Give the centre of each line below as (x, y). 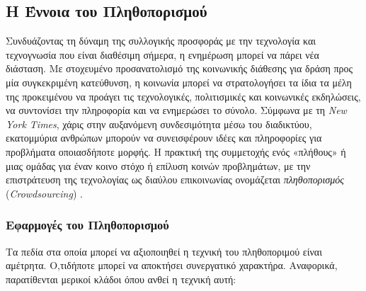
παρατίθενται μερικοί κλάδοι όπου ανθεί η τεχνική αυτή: (121, 279)
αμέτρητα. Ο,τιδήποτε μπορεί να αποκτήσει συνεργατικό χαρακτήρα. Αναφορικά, (172, 265)
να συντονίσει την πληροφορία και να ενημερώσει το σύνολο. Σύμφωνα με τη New (176, 110)
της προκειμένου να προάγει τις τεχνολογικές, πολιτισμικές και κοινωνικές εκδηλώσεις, (183, 96)
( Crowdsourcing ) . (44, 193)
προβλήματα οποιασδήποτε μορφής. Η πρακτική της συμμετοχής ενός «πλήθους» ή (176, 151)
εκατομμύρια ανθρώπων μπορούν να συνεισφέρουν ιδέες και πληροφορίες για (164, 138)
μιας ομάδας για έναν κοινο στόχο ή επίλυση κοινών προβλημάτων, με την (158, 165)
